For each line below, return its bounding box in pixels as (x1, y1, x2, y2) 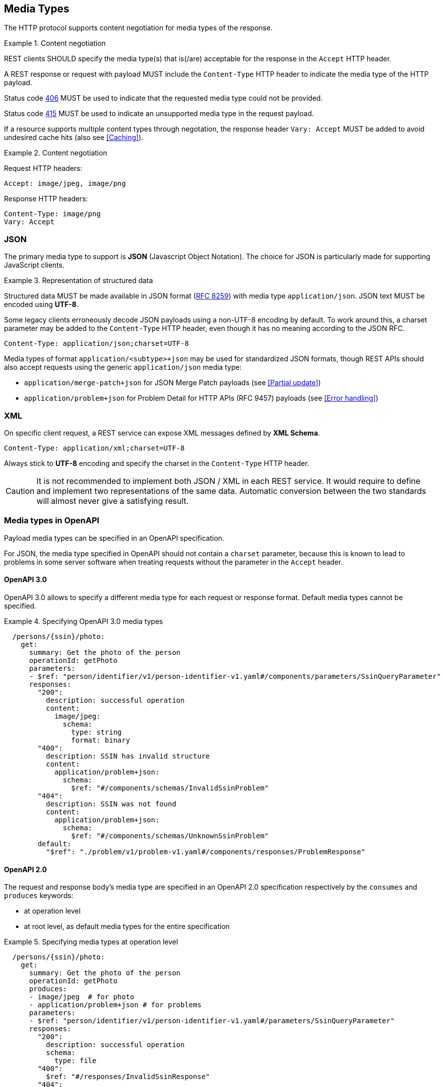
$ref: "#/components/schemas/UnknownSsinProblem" (71, 831, 269, 840)
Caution (5, 485, 35, 496)
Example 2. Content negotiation (4, 149, 107, 157)
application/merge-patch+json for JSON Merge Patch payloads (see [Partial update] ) (24, 378, 321, 387)
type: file (54, 1057, 97, 1065)
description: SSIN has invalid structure (46, 752, 210, 760)
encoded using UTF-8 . (4, 300, 79, 309)
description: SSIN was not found (46, 799, 176, 808)
